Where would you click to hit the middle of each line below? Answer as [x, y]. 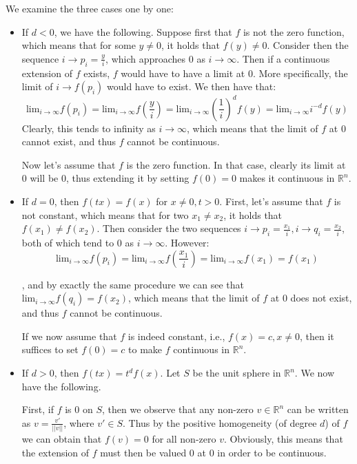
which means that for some [79, 45]
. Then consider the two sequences [169, 228]
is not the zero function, [294, 31]
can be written [318, 409]
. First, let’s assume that [271, 201]
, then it [317, 336]
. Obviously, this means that [283, 439]
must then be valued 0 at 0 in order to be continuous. [213, 452]
